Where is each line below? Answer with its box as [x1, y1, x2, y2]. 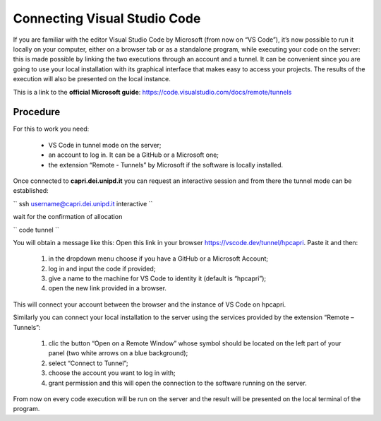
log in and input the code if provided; [48, 264, 156, 273]
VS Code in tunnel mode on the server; [48, 141, 162, 149]
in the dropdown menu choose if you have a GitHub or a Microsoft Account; [48, 254, 269, 263]
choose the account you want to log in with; [48, 369, 176, 377]
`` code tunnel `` [13, 225, 59, 234]
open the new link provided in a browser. [48, 284, 167, 292]
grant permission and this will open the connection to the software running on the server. [48, 379, 307, 387]
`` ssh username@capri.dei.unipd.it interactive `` [13, 199, 153, 208]
